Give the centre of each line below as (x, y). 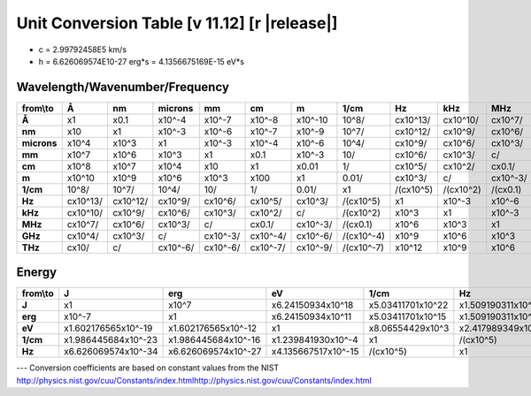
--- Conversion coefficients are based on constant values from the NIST (148, 368)
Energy (37, 273)
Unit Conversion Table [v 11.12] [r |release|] (177, 23)
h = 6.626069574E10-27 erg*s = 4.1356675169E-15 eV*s (142, 61)
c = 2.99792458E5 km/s (83, 49)
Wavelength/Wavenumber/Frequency (123, 87)
